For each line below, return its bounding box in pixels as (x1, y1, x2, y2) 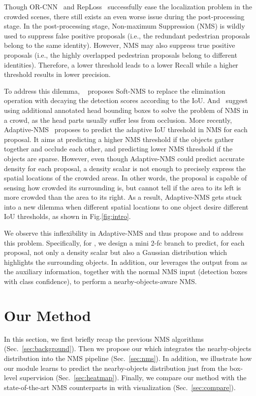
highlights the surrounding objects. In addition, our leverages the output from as (4, 256, 248, 267)
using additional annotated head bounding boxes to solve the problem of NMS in (4, 105, 249, 115)
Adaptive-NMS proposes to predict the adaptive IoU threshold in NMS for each (4, 124, 248, 135)
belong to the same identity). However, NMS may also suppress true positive (4, 40, 235, 50)
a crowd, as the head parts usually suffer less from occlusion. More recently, (4, 114, 232, 125)
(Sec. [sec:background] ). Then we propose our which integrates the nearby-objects (4, 343, 252, 354)
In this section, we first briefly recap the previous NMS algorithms (4, 333, 204, 344)
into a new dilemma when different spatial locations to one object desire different (4, 201, 249, 212)
